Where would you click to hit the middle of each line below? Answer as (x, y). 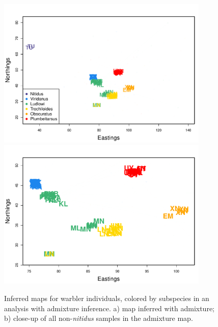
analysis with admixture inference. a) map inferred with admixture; (109, 308)
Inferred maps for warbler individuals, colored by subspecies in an (107, 298)
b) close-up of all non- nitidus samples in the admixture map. (99, 318)
